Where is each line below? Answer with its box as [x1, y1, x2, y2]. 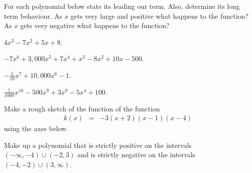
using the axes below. [4, 123, 68, 134]
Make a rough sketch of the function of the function [4, 103, 160, 113]
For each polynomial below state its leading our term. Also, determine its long [4, 1, 240, 11]
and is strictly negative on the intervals [77, 149, 195, 160]
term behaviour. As [4, 10, 63, 21]
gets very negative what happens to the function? [20, 20, 170, 31]
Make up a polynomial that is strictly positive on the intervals [4, 139, 192, 150]
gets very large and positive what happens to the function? [70, 10, 249, 21]
